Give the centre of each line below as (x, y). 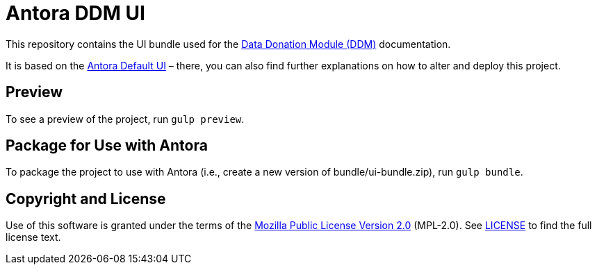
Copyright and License (86, 199)
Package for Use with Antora (107, 146)
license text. (33, 237)
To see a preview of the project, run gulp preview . (125, 119)
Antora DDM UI (75, 13)
